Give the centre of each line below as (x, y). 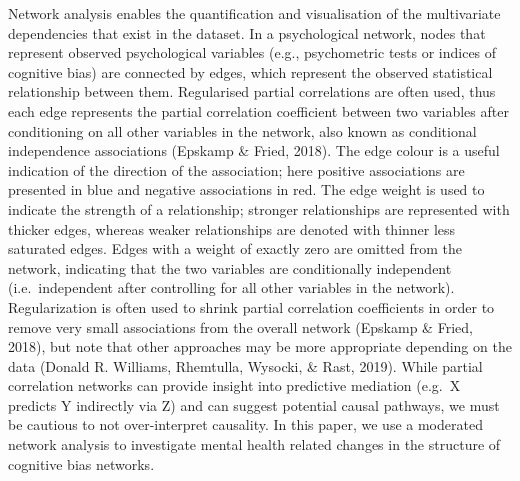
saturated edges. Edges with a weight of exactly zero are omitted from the (235, 248)
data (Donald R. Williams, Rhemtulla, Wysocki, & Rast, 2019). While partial (245, 365)
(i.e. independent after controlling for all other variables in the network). (231, 287)
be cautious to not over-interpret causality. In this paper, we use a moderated (245, 424)
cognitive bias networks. (81, 463)
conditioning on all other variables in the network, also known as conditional (242, 130)
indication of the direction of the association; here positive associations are (236, 169)
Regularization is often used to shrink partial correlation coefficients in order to (251, 306)
